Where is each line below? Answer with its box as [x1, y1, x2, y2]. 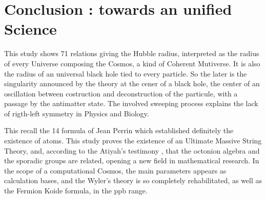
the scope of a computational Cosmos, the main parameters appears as [4, 165, 227, 176]
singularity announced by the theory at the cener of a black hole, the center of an [4, 78, 260, 89]
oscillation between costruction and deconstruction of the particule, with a [4, 88, 238, 98]
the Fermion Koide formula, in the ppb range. [4, 185, 148, 196]
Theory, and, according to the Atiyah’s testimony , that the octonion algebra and [4, 145, 260, 156]
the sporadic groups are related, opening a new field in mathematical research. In [4, 155, 259, 166]
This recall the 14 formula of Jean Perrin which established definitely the [4, 125, 234, 136]
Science [4, 18, 57, 39]
